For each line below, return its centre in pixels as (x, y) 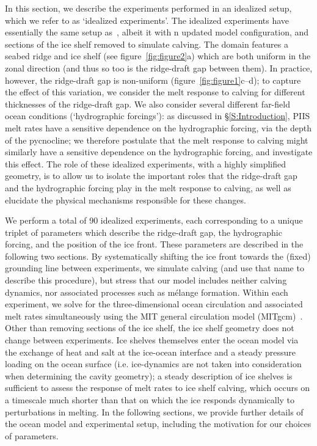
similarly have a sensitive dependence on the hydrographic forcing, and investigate (159, 152)
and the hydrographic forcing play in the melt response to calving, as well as (148, 187)
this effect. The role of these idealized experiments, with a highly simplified (146, 163)
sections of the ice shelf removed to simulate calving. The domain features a (147, 44)
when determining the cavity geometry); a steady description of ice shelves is (149, 375)
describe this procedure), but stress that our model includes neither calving (146, 280)
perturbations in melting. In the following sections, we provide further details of (154, 411)
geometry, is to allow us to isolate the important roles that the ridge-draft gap (151, 176)
